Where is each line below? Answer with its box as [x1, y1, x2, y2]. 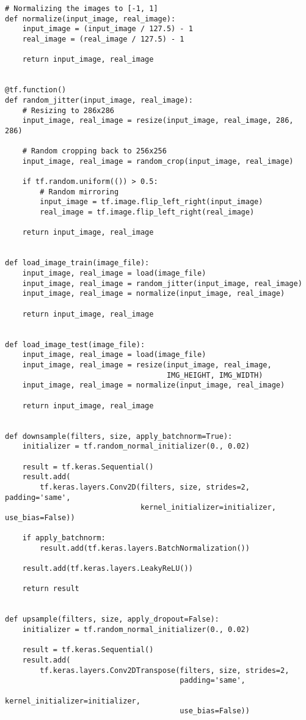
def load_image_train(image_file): [5, 259, 150, 268]
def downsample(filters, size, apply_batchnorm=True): [5, 432, 233, 441]
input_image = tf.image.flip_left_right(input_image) [40, 197, 263, 207]
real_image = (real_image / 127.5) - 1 [22, 34, 184, 43]
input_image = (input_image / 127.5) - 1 [22, 24, 193, 34]
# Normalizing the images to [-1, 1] [5, 4, 158, 13]
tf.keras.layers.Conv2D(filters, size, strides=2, [40, 482, 250, 491]
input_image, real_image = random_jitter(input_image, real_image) [22, 279, 302, 288]
